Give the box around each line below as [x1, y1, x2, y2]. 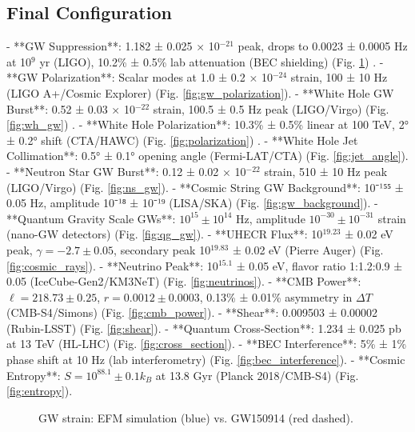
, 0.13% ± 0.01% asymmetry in [199, 288, 353, 305]
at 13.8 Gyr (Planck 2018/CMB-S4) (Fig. [155, 366, 359, 383]
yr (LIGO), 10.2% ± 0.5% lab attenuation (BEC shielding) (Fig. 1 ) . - [39, 53, 384, 70]
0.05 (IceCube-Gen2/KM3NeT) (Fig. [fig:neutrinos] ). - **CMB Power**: [6, 273, 361, 290]
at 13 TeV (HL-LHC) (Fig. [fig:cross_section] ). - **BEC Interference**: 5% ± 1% [6, 335, 407, 352]
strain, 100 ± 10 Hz [290, 69, 388, 86]
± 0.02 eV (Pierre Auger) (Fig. [232, 241, 384, 258]
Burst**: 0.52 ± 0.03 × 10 [6, 100, 135, 117]
